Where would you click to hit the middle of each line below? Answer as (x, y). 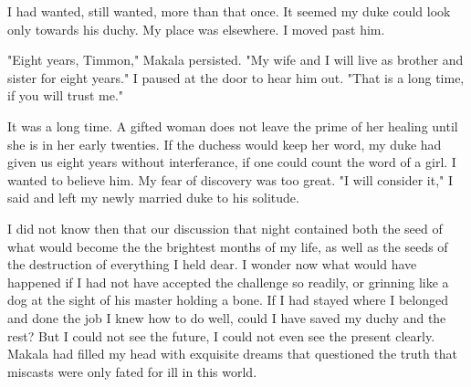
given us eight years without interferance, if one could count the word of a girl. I (232, 162)
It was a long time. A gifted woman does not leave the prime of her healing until (233, 126)
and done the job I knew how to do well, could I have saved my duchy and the (227, 317)
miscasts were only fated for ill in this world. (132, 371)
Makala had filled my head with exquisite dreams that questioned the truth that (233, 354)
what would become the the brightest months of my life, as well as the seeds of (228, 246)
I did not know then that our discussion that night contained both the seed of (225, 228)
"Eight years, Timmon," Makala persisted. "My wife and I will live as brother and (235, 60)
